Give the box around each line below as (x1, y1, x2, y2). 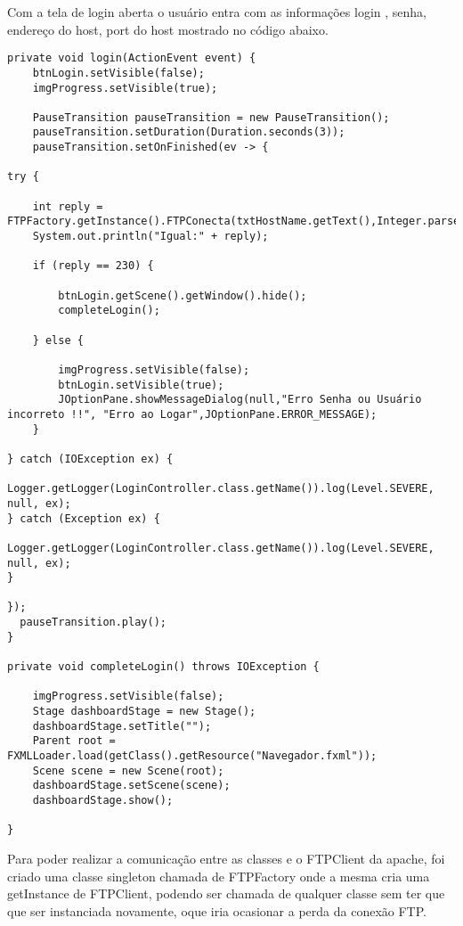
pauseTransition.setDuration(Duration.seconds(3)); (32, 126, 345, 139)
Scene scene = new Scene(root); (32, 764, 224, 777)
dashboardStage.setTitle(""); (32, 719, 212, 733)
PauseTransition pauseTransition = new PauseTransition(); (32, 111, 390, 124)
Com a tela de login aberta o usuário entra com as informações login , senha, (7, 3, 426, 20)
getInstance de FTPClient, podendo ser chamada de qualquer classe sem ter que (7, 884, 445, 903)
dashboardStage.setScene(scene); (32, 779, 231, 792)
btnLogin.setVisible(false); (32, 66, 205, 79)
